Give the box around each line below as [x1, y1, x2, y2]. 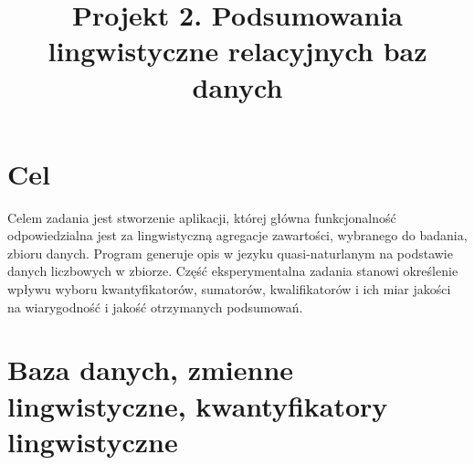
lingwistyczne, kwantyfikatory [7, 386, 388, 424]
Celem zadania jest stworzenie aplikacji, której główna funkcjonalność [7, 207, 396, 227]
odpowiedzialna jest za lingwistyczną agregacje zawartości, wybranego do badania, [7, 226, 468, 245]
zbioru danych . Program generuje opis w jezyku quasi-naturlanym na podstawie [7, 243, 453, 262]
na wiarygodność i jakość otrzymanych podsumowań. [7, 297, 303, 316]
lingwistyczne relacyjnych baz [47, 32, 427, 69]
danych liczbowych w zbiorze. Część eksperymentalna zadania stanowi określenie [7, 261, 458, 280]
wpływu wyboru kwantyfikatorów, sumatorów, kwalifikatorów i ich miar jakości [7, 280, 451, 299]
